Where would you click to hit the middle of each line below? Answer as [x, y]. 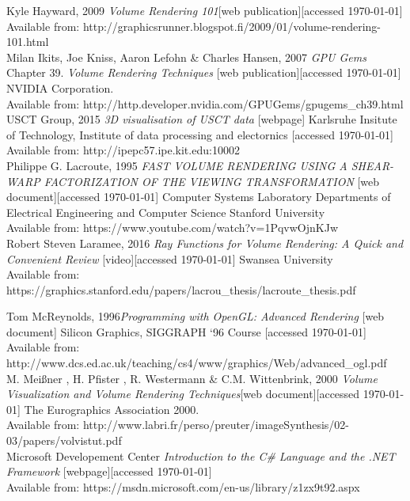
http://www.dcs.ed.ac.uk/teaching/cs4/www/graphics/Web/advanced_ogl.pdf [197, 363]
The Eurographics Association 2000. [112, 409]
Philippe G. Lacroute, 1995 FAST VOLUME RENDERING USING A [177, 165]
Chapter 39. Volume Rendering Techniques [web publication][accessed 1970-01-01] [204, 72]
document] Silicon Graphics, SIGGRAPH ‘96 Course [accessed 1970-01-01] [186, 331]
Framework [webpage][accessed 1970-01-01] [109, 471]
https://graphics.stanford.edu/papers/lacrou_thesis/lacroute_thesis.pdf [181, 289]
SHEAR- [372, 165]
